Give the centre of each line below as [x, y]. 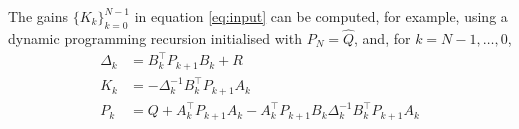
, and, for [382, 38]
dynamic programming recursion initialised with [155, 38]
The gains [38, 16]
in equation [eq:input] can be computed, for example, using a [321, 16]
